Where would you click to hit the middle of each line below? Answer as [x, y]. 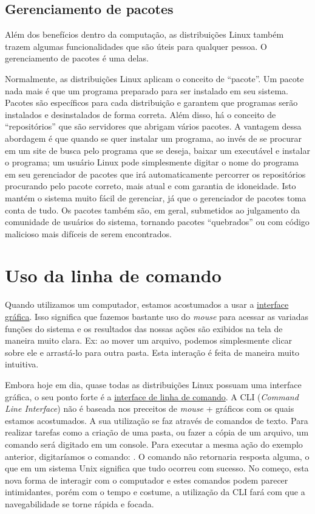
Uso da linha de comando [113, 275]
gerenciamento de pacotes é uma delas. [77, 58]
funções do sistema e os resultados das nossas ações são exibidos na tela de [144, 328]
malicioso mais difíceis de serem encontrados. [88, 233]
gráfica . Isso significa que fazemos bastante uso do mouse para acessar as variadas [157, 317]
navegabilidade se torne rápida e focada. [80, 503]
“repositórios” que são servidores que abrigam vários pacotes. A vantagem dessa [153, 126]
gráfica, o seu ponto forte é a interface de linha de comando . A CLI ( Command [152, 396]
